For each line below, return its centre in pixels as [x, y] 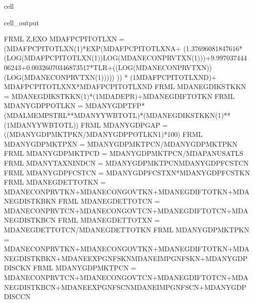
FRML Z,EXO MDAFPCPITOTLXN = [64, 39]
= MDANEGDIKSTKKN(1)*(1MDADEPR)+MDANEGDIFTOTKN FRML [119, 96]
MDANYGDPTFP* [115, 105]
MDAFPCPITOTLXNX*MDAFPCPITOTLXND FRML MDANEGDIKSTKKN [125, 86]
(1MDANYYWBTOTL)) [41, 124]
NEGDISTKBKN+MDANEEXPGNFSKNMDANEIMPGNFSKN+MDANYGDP [126, 258]
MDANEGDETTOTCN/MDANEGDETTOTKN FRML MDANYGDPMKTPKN [127, 230]
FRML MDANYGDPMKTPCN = [85, 268]
